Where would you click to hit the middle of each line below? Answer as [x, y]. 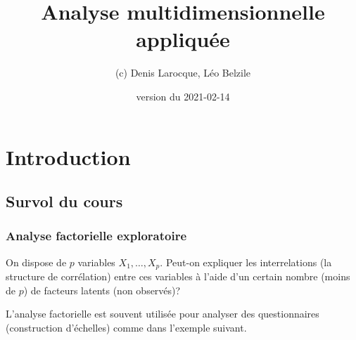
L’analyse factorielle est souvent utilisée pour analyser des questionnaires [163, 314]
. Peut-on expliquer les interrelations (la [246, 262]
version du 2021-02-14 [183, 96]
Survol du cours [64, 201]
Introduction [68, 156]
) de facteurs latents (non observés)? [102, 290]
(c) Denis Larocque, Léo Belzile [183, 73]
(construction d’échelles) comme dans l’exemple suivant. [126, 327]
